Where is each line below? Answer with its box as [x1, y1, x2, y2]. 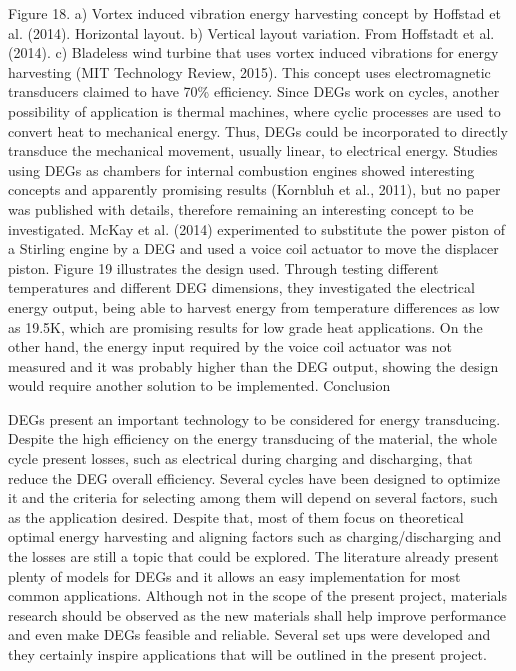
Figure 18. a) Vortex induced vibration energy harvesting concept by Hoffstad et [8, 3, 501, 23]
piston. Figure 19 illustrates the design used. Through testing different [8, 257, 439, 278]
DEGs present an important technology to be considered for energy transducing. [8, 408, 501, 429]
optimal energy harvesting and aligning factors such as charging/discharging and [8, 526, 502, 547]
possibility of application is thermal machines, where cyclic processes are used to [8, 100, 501, 121]
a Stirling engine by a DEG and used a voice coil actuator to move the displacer [8, 238, 499, 259]
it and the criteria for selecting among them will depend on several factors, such [8, 487, 498, 508]
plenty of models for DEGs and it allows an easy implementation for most [8, 565, 461, 586]
